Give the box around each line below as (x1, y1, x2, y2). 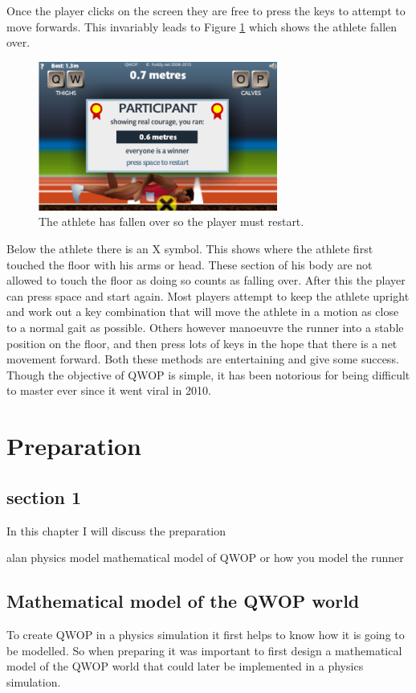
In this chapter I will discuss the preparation (6, 522, 226, 539)
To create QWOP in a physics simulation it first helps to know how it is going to (6, 625, 405, 642)
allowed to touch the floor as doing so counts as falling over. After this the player (6, 272, 406, 289)
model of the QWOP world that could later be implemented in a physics (6, 658, 364, 675)
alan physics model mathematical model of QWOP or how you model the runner (6, 549, 404, 566)
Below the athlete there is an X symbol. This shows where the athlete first (6, 240, 373, 257)
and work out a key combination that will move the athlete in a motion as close (6, 303, 399, 320)
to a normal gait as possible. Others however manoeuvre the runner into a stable (6, 319, 404, 335)
